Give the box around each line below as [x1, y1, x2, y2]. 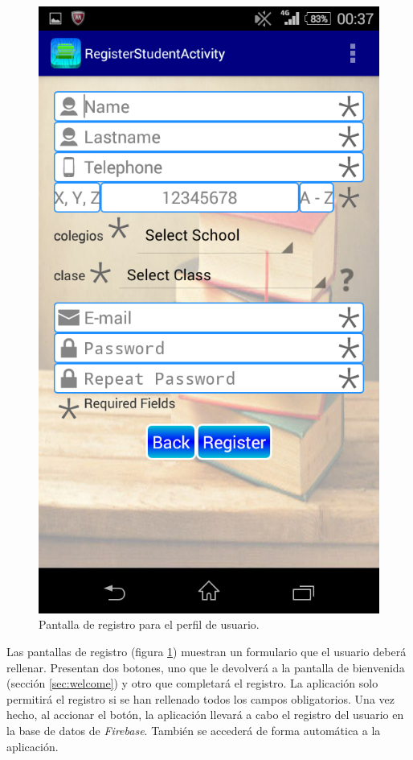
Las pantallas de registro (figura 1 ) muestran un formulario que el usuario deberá [6, 642, 407, 659]
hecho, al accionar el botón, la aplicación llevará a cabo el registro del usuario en [6, 706, 404, 723]
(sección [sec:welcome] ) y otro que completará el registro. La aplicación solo [6, 675, 378, 692]
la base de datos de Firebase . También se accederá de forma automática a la [6, 721, 381, 738]
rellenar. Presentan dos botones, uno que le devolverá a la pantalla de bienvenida [6, 659, 405, 675]
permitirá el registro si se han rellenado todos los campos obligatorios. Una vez [6, 690, 395, 707]
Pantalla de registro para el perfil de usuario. [39, 616, 260, 633]
